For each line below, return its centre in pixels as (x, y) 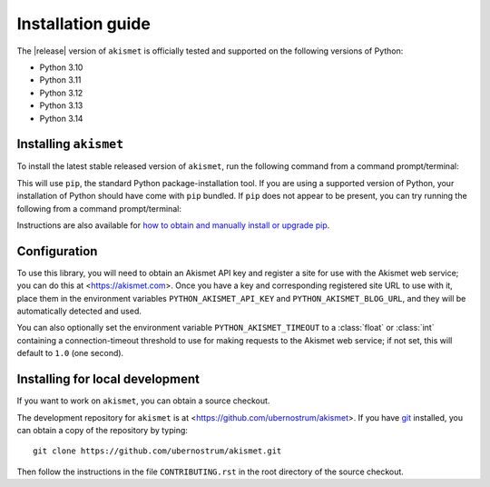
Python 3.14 (61, 118)
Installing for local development (108, 379)
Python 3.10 (61, 67)
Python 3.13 (61, 105)
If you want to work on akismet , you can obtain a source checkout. (143, 401)
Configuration (57, 251)
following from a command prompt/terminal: (99, 208)
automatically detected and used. (79, 311)
